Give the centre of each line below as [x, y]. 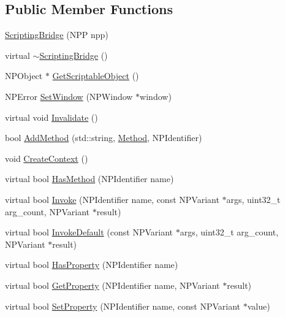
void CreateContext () [47, 158]
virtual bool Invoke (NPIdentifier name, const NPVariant [112, 199]
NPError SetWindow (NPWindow [69, 96]
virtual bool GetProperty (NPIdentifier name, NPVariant [112, 285]
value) [259, 306]
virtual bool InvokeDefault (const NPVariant [89, 232]
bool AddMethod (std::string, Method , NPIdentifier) [104, 138]
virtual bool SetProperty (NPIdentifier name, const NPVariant [123, 306]
